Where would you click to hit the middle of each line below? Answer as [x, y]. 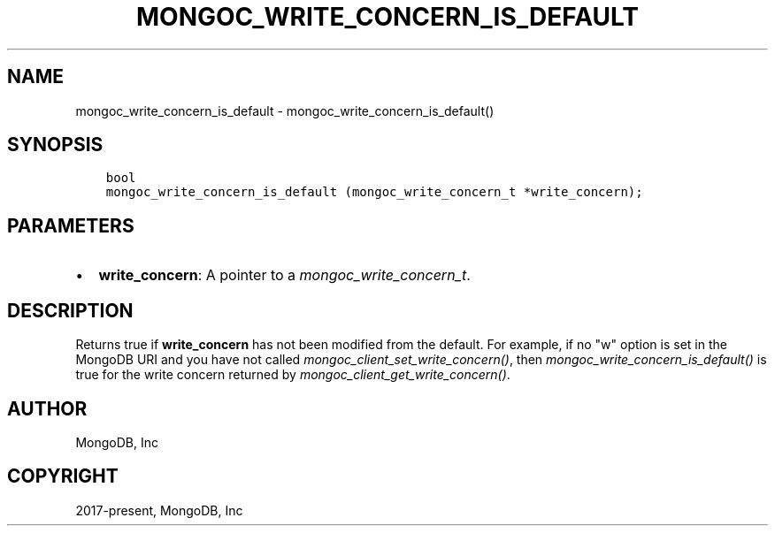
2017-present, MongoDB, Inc [159, 510]
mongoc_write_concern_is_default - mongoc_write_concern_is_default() [285, 110]
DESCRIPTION [70, 310]
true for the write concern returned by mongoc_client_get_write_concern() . [293, 375]
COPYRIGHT [63, 476]
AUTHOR [47, 408]
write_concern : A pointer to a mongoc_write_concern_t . [284, 275]
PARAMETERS [71, 225]
